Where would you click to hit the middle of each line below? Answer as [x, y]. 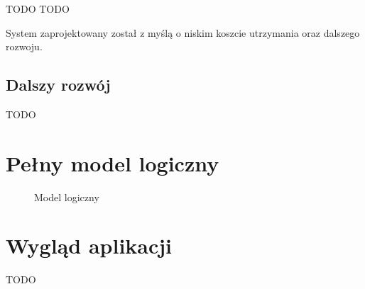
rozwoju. [24, 46]
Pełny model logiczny [113, 163]
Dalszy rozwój [58, 85]
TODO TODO [38, 8]
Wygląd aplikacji [89, 245]
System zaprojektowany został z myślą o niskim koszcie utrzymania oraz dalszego [183, 32]
